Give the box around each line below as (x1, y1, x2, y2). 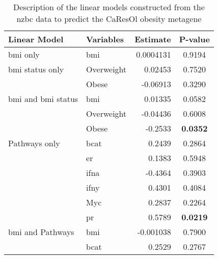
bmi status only (8, 63, 64, 75)
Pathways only (8, 137, 60, 149)
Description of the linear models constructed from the (13, 1, 205, 13)
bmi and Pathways (8, 226, 74, 238)
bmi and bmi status (8, 93, 78, 105)
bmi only (8, 48, 40, 60)
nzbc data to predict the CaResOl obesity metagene (16, 13, 202, 24)
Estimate (134, 33, 171, 45)
